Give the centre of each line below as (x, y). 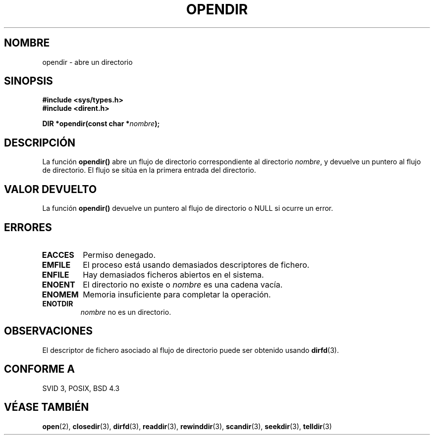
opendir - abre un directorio (87, 62)
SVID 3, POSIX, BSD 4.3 (81, 388)
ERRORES (28, 227)
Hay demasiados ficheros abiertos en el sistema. (173, 274)
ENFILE (55, 274)
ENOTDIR (58, 303)
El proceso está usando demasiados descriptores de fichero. (196, 265)
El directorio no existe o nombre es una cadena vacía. (183, 284)
